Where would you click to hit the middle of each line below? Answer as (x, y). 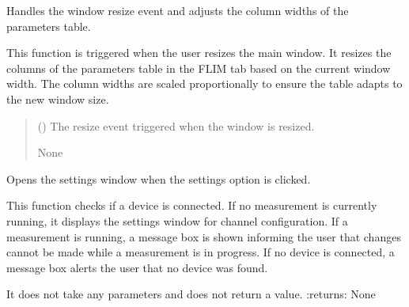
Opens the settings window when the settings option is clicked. (159, 178)
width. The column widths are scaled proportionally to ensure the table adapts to (204, 83)
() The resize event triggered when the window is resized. (176, 125)
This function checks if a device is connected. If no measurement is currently (192, 205)
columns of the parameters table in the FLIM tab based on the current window (199, 68)
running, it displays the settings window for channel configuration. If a (177, 220)
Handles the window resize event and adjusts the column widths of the (178, 10)
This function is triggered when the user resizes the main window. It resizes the (199, 53)
